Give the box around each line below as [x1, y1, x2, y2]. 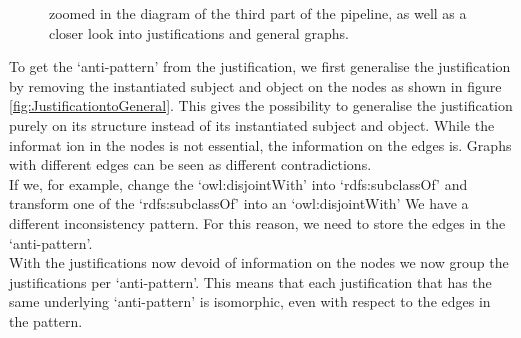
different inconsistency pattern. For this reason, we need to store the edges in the [9, 212, 506, 233]
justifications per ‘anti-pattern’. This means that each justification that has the [9, 271, 492, 292]
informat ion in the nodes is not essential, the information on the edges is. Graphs [9, 134, 512, 155]
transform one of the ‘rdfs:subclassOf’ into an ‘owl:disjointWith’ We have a [9, 193, 469, 214]
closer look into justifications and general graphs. [49, 22, 349, 43]
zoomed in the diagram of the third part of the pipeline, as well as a [49, 3, 467, 23]
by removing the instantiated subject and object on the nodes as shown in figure [9, 75, 502, 96]
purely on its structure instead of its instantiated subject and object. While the [9, 114, 495, 135]
